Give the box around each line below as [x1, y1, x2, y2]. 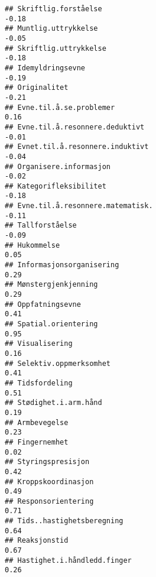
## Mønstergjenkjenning [5, 280, 98, 289]
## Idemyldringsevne [5, 63, 86, 72]
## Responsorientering [5, 497, 94, 505]
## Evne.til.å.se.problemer [5, 103, 115, 112]
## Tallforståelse [5, 221, 77, 230]
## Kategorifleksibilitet [5, 181, 106, 190]
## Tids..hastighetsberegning [5, 517, 123, 526]
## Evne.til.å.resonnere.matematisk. [5, 202, 153, 210]
